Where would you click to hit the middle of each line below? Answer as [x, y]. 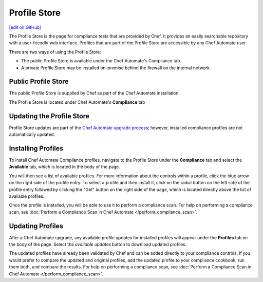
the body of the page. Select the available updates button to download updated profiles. [98, 244]
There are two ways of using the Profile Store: [55, 52]
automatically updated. [32, 134]
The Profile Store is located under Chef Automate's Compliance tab [77, 102]
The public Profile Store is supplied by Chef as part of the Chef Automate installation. [94, 93]
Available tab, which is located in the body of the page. [65, 167]
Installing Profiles [36, 148]
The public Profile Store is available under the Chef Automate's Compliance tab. [101, 61]
